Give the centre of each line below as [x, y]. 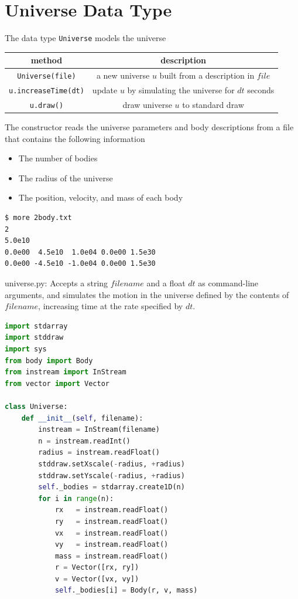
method [47, 60]
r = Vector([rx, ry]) [97, 568]
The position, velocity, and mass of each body [101, 197]
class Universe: [36, 406]
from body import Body [49, 361]
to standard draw [213, 104]
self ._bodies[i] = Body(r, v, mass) [126, 590]
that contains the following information [75, 138]
